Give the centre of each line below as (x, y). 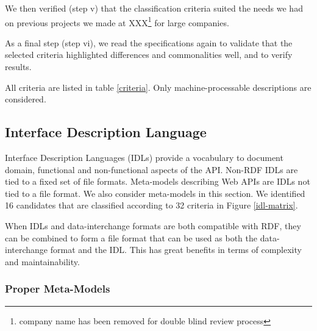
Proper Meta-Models (58, 289)
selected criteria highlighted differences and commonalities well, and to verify (149, 55)
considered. (26, 99)
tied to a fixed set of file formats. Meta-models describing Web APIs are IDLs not (158, 181)
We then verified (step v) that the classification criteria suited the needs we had (154, 8)
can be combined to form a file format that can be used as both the (131, 237)
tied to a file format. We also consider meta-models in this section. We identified (155, 193)
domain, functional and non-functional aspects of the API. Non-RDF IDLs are (151, 169)
